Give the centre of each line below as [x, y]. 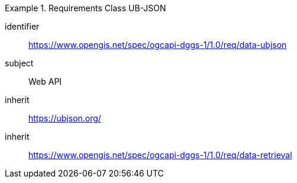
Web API [45, 81]
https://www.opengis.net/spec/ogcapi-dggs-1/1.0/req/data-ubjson [158, 45]
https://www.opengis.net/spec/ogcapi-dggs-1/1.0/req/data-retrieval [160, 155]
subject [19, 63]
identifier [22, 26]
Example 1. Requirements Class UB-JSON [85, 8]
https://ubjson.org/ [65, 118]
